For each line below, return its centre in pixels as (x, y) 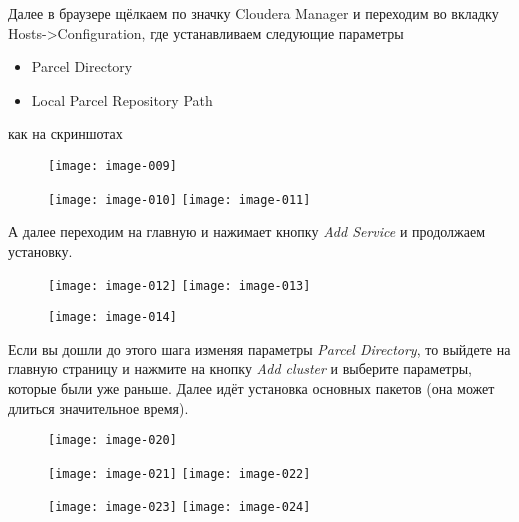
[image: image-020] (112, 440)
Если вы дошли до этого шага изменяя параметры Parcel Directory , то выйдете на (259, 348)
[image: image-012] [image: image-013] (179, 286)
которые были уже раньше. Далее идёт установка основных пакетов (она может (251, 387)
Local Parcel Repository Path (122, 99)
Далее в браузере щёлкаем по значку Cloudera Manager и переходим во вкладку (253, 13)
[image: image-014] (112, 317)
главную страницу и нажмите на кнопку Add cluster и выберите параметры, (240, 368)
